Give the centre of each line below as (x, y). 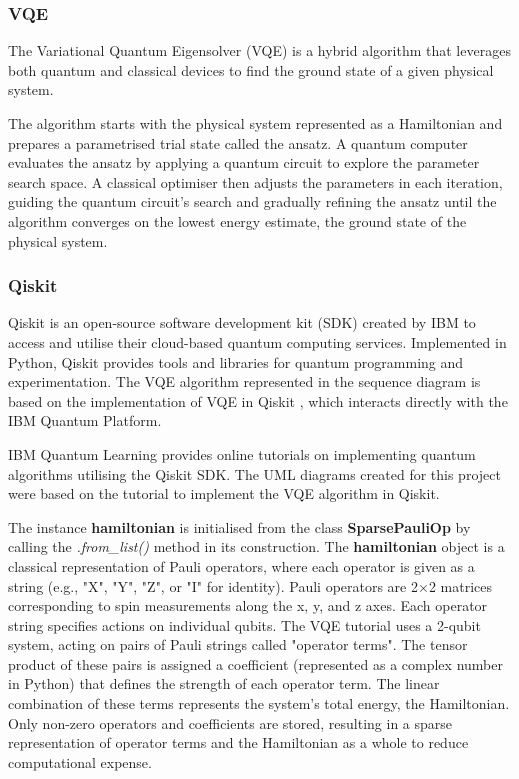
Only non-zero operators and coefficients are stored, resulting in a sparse (230, 722)
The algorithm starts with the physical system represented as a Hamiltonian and (255, 123)
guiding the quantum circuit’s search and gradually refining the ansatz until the (252, 201)
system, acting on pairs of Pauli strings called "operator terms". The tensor (238, 644)
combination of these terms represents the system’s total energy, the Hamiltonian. (259, 703)
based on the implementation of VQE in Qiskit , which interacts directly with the (258, 400)
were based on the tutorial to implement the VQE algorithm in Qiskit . (224, 493)
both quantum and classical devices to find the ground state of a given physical (251, 69)
